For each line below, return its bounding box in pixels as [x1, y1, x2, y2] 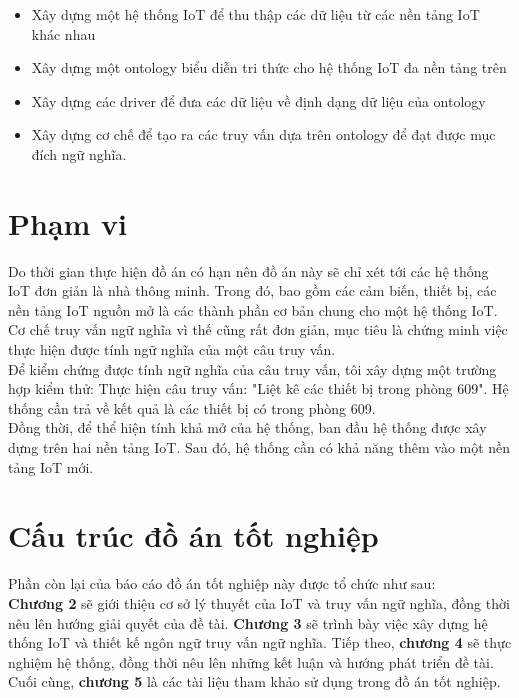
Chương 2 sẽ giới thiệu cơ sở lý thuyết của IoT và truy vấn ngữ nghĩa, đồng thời [8, 592, 510, 613]
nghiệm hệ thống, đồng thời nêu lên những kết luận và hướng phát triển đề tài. [8, 651, 494, 672]
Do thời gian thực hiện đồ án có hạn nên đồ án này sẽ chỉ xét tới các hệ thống [8, 260, 489, 281]
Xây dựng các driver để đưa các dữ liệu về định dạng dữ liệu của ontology [31, 90, 486, 111]
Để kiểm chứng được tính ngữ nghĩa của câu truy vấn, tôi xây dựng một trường [8, 358, 497, 379]
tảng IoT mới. [8, 456, 94, 477]
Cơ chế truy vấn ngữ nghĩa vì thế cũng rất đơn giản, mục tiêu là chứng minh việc [8, 319, 508, 340]
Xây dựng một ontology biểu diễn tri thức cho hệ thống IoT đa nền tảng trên [31, 57, 507, 78]
